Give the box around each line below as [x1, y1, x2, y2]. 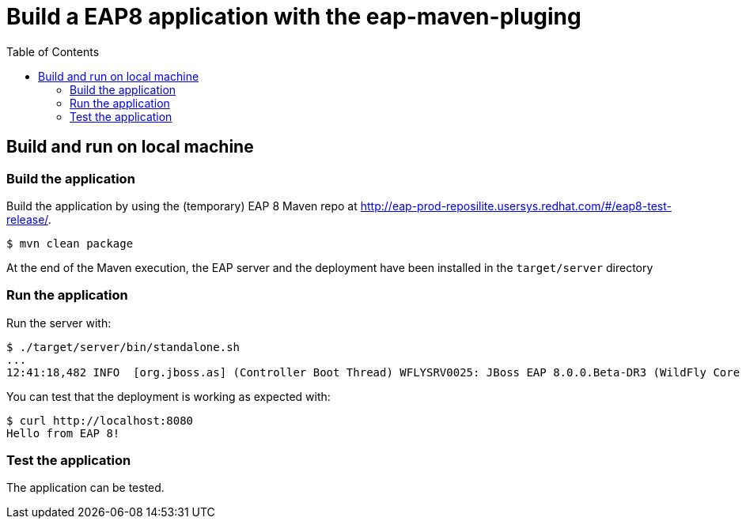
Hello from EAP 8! [6, 426, 120, 440]
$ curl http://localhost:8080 [6, 414, 194, 427]
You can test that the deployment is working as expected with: [6, 389, 331, 403]
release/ [6, 212, 48, 226]
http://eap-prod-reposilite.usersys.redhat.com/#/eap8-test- [360, 198, 672, 213]
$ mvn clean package [6, 236, 134, 250]
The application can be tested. [6, 481, 165, 495]
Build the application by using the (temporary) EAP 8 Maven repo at [6, 198, 358, 213]
